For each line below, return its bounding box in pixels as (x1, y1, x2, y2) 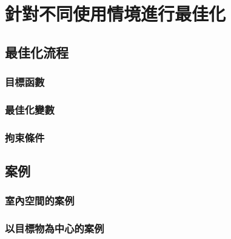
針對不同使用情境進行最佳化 (5, 1, 226, 26)
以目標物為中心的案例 (5, 221, 104, 236)
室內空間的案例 (5, 193, 75, 208)
